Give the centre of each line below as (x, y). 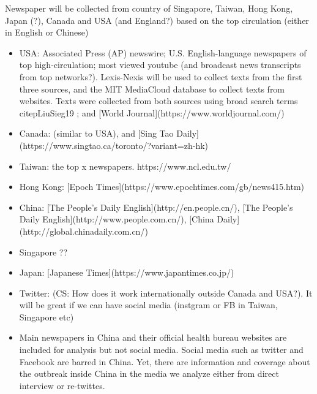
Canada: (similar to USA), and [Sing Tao (96, 133)
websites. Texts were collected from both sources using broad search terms (158, 101)
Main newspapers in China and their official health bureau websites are (153, 337)
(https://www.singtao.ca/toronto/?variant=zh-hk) (114, 145)
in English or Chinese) (47, 32)
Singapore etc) (47, 316)
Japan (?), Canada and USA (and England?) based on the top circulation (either (157, 20)
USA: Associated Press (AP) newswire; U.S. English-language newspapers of (163, 52)
